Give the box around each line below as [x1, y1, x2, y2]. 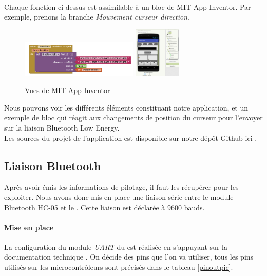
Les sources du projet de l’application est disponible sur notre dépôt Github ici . [4, 132, 257, 143]
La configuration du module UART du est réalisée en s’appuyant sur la [4, 241, 227, 252]
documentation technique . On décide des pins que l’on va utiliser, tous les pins [4, 251, 254, 262]
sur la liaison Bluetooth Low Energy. [4, 122, 120, 133]
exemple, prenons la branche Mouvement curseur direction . [4, 11, 189, 22]
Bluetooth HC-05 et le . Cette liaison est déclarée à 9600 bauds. [4, 201, 205, 212]
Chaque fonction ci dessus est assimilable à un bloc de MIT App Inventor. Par [4, 1, 251, 12]
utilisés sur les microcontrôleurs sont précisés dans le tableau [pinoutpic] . [4, 262, 233, 272]
